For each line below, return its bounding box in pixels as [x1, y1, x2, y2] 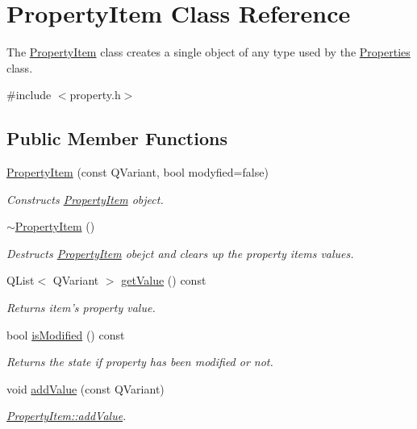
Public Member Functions [6, 126, 227, 151]
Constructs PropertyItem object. [6, 190, 164, 207]
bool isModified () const [6, 326, 125, 343]
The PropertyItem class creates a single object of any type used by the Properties [6, 44, 411, 60]
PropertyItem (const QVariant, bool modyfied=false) [6, 164, 269, 181]
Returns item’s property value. [6, 299, 156, 316]
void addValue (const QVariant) [6, 380, 165, 397]
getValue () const [121, 272, 206, 289]
